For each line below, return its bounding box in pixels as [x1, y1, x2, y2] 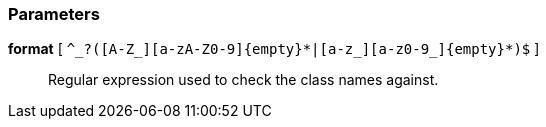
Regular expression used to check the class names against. [48, 71, 439, 89]
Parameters [8, 4, 100, 24]
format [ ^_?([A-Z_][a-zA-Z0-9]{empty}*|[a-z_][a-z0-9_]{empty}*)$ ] [8, 40, 540, 58]
